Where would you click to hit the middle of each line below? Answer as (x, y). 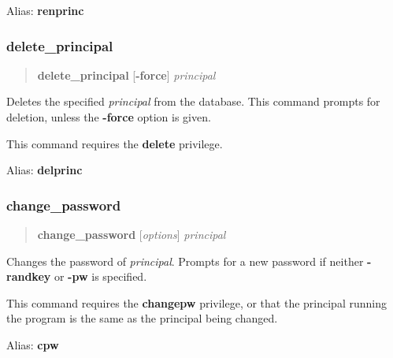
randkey (29, 276)
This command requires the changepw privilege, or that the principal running (196, 302)
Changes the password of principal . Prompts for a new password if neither (185, 261)
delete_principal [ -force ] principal (126, 75)
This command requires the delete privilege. (115, 143)
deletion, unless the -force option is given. (109, 117)
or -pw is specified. (100, 276)
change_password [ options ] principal (132, 234)
